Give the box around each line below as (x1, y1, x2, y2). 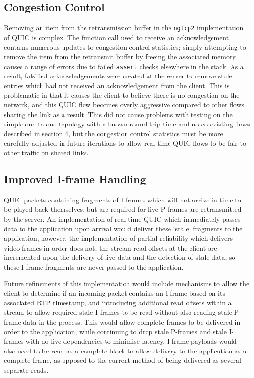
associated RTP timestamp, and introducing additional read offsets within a (4, 297, 232, 307)
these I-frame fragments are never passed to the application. (4, 262, 184, 272)
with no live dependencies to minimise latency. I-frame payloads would (25, 336, 237, 346)
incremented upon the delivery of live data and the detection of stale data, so (4, 252, 235, 262)
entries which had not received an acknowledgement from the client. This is (4, 80, 230, 90)
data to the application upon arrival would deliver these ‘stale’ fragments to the (4, 223, 243, 233)
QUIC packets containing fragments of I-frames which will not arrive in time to (4, 194, 241, 204)
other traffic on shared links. (4, 148, 89, 158)
